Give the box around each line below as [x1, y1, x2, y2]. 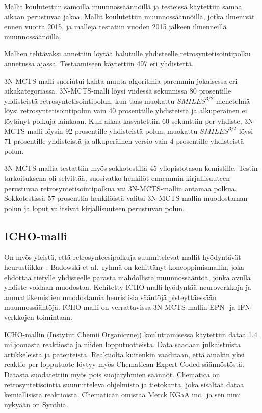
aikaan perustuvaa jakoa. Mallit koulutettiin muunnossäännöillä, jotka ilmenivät [4, 11, 255, 21]
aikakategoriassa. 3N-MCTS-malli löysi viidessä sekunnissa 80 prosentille [4, 85, 231, 96]
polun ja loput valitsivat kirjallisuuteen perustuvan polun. [4, 202, 185, 213]
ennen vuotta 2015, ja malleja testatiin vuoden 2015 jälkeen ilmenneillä [4, 21, 227, 32]
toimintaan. [36, 312, 72, 323]
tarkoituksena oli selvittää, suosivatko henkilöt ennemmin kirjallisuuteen [4, 172, 230, 183]
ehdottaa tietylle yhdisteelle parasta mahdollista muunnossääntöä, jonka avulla [4, 271, 251, 282]
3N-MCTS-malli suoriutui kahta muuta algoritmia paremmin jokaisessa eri [4, 75, 238, 86]
